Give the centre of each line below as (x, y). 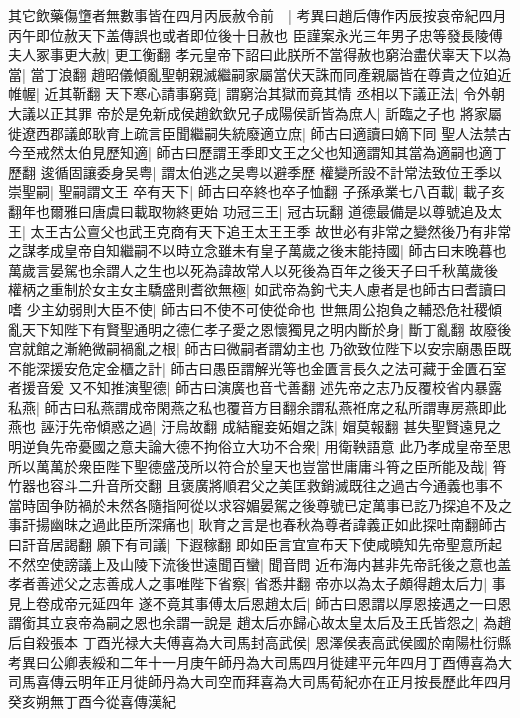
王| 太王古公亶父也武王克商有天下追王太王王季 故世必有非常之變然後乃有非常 (260, 230)
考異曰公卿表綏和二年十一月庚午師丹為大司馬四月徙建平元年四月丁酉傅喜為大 (260, 661)
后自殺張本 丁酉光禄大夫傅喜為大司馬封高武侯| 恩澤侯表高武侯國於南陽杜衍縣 (260, 642)
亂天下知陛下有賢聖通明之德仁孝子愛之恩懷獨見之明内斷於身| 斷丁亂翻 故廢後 (260, 328)
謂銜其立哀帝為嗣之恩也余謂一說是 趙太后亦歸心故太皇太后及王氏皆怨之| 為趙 (260, 622)
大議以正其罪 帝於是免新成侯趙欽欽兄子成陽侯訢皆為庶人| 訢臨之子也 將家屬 (255, 112)
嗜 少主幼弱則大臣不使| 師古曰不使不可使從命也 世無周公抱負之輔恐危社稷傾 (255, 308)
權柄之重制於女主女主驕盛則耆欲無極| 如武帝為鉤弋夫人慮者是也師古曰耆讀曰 (257, 289)
